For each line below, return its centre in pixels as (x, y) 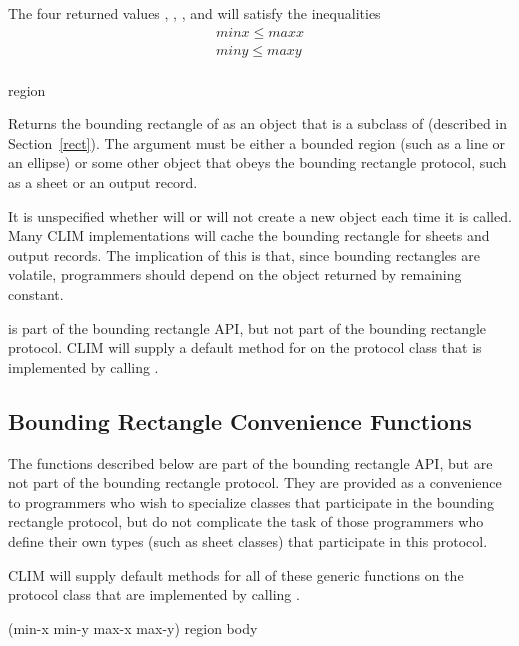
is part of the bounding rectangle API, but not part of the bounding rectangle (247, 327)
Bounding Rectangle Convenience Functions (240, 420)
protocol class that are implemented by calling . (154, 594)
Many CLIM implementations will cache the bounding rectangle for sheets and (249, 235)
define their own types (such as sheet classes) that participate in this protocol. (248, 540)
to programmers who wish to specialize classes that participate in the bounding (251, 501)
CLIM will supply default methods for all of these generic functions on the (236, 574)
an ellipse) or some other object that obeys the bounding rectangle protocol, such (257, 162)
